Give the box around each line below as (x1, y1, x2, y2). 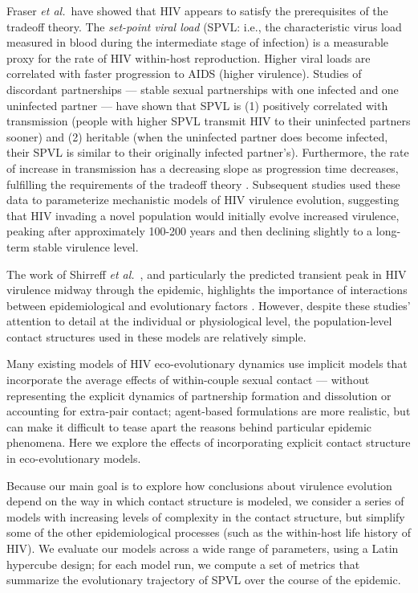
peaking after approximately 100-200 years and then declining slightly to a (6, 223, 373, 239)
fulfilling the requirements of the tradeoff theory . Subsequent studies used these (6, 175, 400, 192)
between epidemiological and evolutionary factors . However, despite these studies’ (6, 296, 411, 313)
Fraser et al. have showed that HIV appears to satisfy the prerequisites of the (6, 2, 388, 18)
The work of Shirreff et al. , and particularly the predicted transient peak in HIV (6, 265, 407, 282)
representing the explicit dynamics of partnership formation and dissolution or (6, 386, 392, 403)
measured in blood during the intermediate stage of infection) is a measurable (6, 34, 389, 51)
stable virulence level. (33, 238, 139, 255)
